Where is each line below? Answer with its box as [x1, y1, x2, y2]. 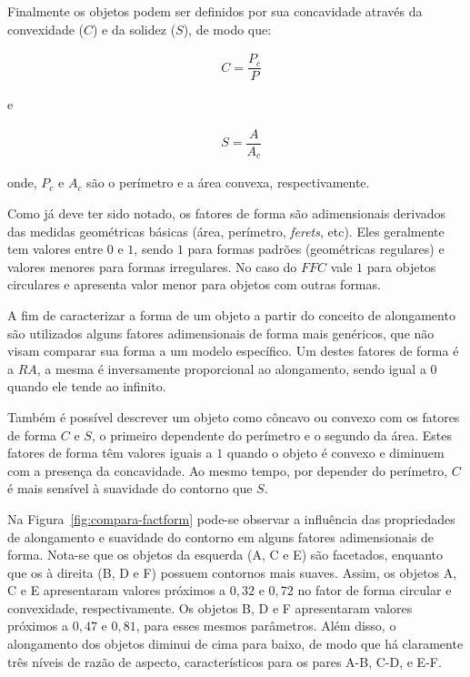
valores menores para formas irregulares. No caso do [7, 257, 297, 276]
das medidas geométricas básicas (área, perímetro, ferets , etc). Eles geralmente [7, 221, 445, 240]
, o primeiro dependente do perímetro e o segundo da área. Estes [91, 425, 453, 444]
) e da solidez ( [93, 19, 176, 38]
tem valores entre [7, 239, 104, 258]
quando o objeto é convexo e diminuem [226, 443, 445, 462]
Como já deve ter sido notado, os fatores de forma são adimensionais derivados [7, 204, 446, 223]
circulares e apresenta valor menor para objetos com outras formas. [7, 275, 381, 294]
